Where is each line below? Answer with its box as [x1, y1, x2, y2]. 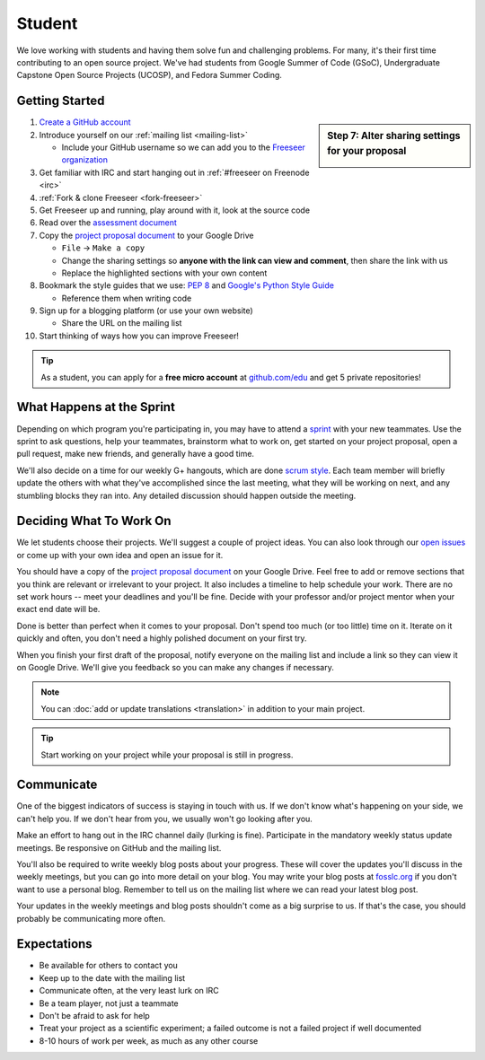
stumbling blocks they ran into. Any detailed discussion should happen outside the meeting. [16, 490, 357, 501]
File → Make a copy [61, 242, 145, 253]
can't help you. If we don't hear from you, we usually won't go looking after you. [16, 813, 313, 824]
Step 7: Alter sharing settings [327, 130, 461, 143]
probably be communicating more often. [16, 913, 166, 924]
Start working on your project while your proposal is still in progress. [40, 749, 294, 760]
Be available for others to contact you [39, 960, 179, 971]
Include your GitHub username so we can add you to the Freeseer [61, 142, 305, 153]
